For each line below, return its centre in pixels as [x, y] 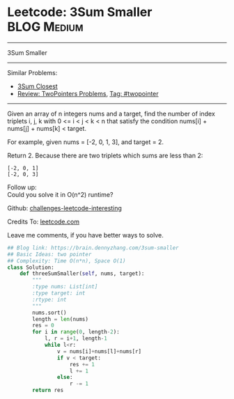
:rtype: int [50, 299]
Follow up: [22, 187]
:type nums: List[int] [65, 287]
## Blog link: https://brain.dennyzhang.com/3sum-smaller [93, 248]
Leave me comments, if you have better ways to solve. [85, 235]
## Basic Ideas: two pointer [49, 254]
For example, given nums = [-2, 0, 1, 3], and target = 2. [85, 142]
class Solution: [31, 267]
